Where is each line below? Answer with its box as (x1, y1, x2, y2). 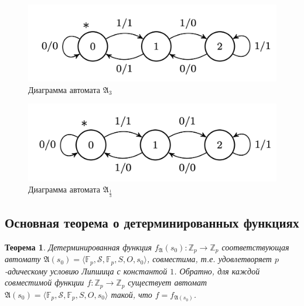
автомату (5, 253, 41, 265)
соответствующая (221, 240, 289, 253)
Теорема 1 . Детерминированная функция (5, 240, 152, 253)
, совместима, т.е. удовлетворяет (146, 253, 272, 265)
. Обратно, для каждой (174, 264, 260, 277)
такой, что (111, 288, 152, 300)
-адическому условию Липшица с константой (5, 264, 168, 277)
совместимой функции (5, 276, 84, 288)
